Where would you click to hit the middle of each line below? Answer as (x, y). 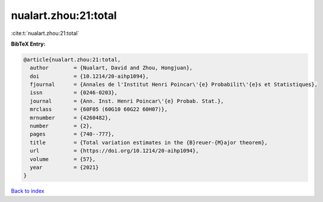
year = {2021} (64, 167)
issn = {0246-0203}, (74, 93)
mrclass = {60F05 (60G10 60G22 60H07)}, (99, 109)
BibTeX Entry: (28, 44)
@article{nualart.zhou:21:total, (72, 60)
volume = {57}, (63, 159)
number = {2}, (61, 126)
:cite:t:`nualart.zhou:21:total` (45, 33)
